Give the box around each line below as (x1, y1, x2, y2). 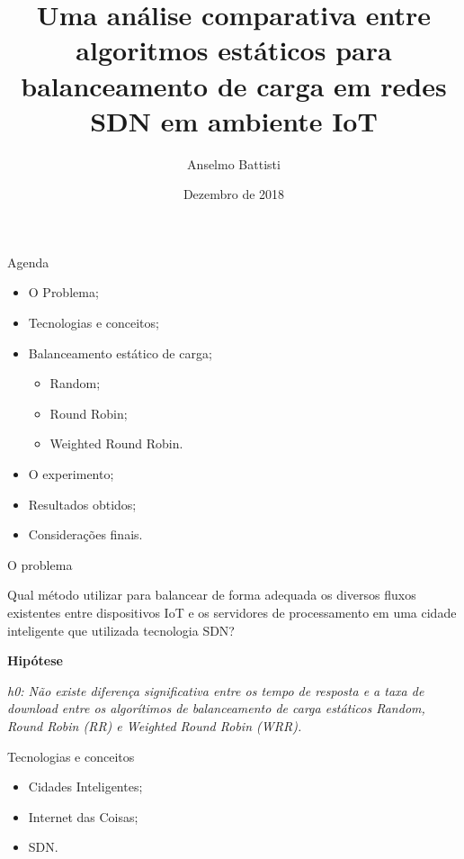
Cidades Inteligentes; (28, 777, 143, 796)
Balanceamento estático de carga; (28, 343, 212, 362)
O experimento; (28, 465, 114, 484)
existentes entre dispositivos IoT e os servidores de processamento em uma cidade (7, 603, 457, 621)
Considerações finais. (28, 525, 143, 544)
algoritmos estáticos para (76, 32, 392, 68)
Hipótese (7, 651, 63, 670)
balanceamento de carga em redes (21, 67, 447, 104)
